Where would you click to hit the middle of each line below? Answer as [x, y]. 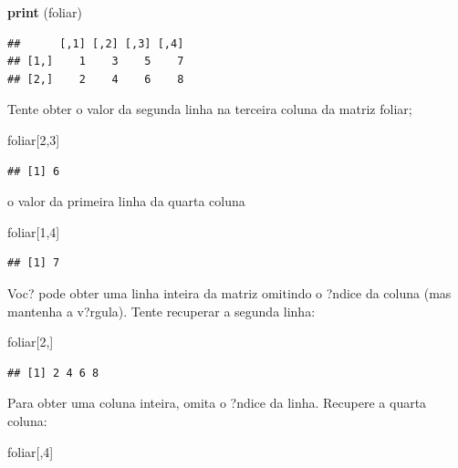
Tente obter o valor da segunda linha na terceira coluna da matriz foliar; [210, 109]
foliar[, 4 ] [31, 451]
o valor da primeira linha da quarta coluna [126, 201]
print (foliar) [45, 12]
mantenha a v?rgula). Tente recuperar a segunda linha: [161, 311]
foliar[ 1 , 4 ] [34, 231]
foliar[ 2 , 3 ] [34, 139]
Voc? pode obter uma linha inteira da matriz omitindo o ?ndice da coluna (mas [229, 292]
